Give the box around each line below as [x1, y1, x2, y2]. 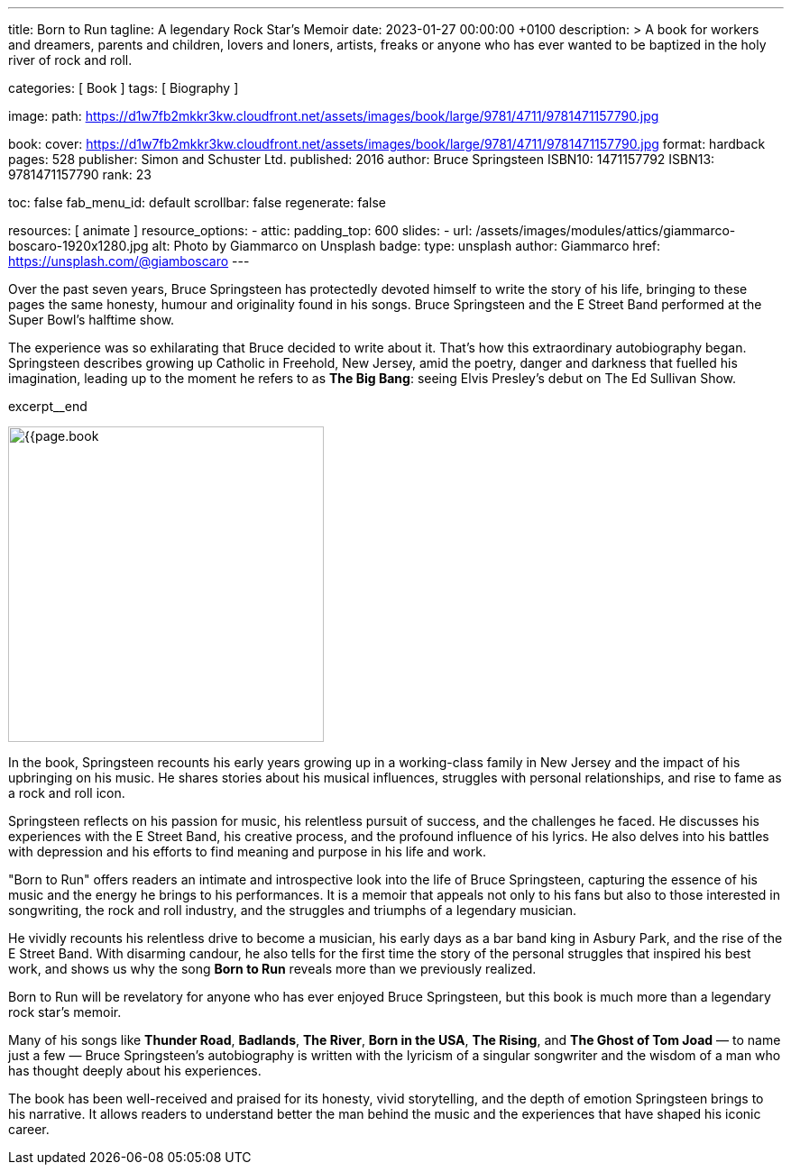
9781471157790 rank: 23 [8, 167, 152, 182]
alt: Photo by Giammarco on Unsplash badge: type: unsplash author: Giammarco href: [152, 238, 661, 253]
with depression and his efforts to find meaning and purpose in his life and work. [8, 844, 486, 859]
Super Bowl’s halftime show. [8, 312, 175, 327]
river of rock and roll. [8, 52, 133, 68]
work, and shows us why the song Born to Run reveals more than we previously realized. [8, 961, 537, 976]
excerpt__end [8, 398, 87, 414]
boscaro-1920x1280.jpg [8, 238, 149, 253]
